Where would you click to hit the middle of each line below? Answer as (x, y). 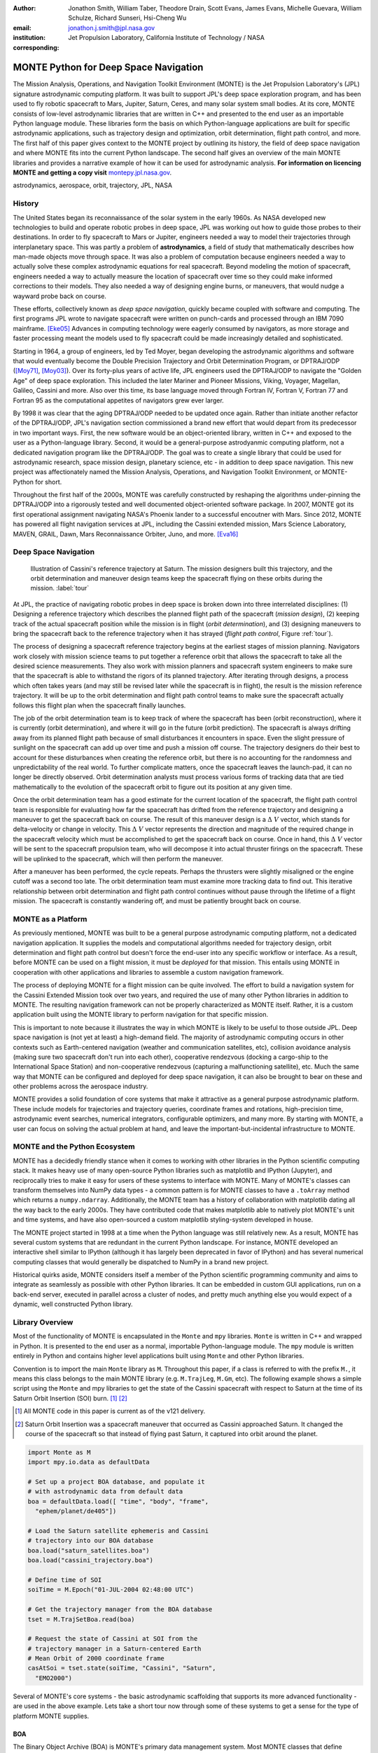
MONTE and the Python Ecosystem (74, 1146)
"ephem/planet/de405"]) (76, 1511)
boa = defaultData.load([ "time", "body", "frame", (118, 1501)
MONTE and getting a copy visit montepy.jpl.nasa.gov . (92, 172)
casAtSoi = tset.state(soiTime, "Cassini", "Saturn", (122, 1668)
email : (22, 27)
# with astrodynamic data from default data (105, 1491)
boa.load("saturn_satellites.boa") (89, 1550)
